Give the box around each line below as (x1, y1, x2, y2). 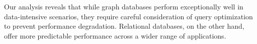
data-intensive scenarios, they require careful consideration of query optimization (4, 11, 253, 21)
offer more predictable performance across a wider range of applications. (4, 30, 226, 41)
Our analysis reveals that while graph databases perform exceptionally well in (4, 1, 243, 11)
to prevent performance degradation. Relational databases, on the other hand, (4, 21, 244, 31)
